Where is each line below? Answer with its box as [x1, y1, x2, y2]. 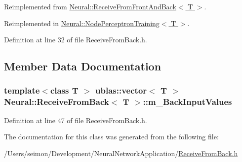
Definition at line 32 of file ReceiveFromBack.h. [4, 34, 147, 45]
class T [50, 84, 79, 97]
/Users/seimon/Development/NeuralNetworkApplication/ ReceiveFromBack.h [4, 148, 238, 158]
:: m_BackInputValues [143, 96, 232, 108]
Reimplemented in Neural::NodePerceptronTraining [4, 18, 160, 28]
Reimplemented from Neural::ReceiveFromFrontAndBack [4, 1, 176, 11]
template [4, 84, 40, 97]
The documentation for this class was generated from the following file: [4, 131, 219, 142]
